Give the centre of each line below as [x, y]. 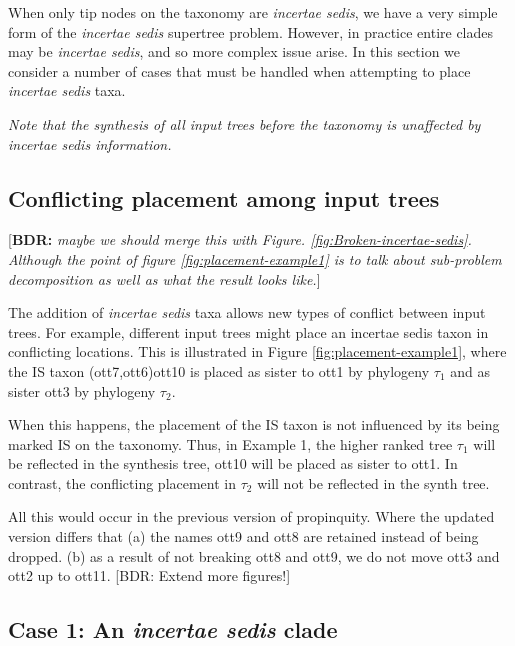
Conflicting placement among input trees [224, 197]
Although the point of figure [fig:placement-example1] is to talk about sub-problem [255, 258]
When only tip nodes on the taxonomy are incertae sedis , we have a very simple [253, 12]
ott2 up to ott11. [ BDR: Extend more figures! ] [149, 575]
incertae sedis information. [90, 143]
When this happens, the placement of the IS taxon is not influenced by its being [254, 424]
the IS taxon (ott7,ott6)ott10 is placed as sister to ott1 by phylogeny [219, 370]
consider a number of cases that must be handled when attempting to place [239, 70]
